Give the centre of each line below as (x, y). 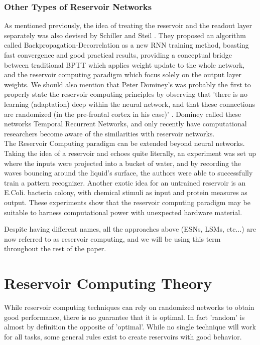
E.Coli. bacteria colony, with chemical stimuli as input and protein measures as (126, 192)
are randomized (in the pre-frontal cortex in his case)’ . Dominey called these (123, 114)
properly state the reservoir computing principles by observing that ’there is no (126, 94)
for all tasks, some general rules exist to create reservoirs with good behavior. (123, 336)
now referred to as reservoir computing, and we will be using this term (112, 238)
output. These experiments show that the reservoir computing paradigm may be (127, 202)
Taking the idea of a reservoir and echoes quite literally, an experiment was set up (130, 153)
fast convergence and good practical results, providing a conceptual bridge (118, 55)
